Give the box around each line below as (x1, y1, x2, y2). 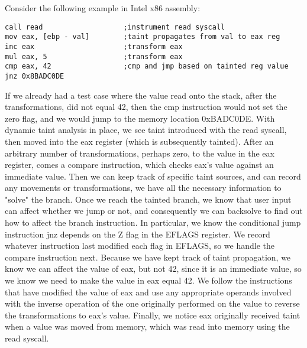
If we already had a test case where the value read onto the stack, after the (5, 89, 277, 101)
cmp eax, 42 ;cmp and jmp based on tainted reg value (5, 62, 289, 71)
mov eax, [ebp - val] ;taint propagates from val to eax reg (5, 32, 280, 41)
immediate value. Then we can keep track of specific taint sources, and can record (5, 170, 301, 182)
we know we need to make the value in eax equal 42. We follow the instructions (5, 274, 292, 287)
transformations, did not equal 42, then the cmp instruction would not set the (5, 100, 287, 113)
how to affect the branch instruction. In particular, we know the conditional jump (5, 216, 301, 229)
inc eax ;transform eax (5, 42, 183, 51)
